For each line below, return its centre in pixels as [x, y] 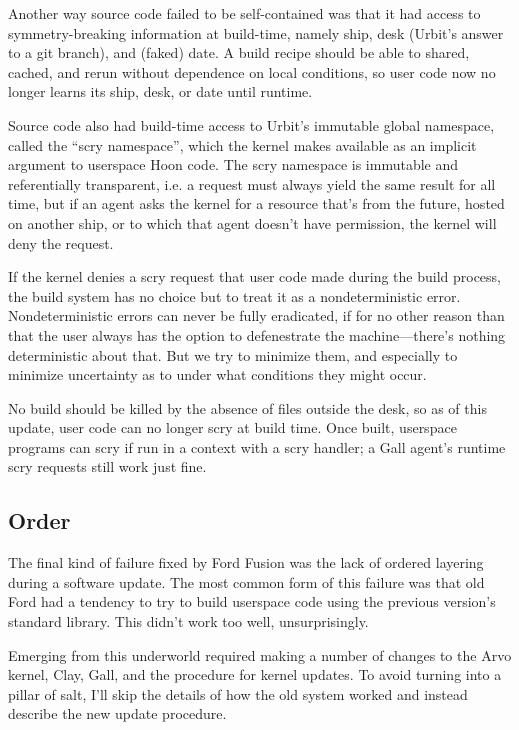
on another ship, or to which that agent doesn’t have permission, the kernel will [252, 222]
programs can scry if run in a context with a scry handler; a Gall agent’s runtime [257, 446]
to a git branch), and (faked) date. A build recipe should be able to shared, [239, 52]
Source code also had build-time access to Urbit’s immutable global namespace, [251, 124]
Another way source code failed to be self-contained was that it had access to [244, 13]
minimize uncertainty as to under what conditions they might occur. [217, 374]
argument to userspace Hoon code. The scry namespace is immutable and [233, 164]
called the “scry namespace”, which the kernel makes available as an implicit [242, 144]
